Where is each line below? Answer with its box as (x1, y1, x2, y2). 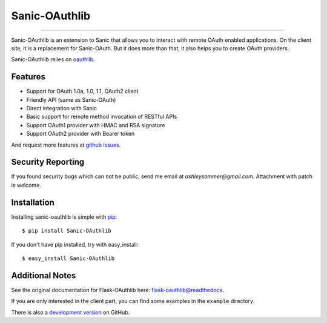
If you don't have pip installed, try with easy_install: (11, 241, 139, 248)
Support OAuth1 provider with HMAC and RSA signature (26, 121, 165, 128)
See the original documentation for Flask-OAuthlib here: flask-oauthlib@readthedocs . (11, 286, 224, 293)
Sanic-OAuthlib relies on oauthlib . (11, 56, 95, 63)
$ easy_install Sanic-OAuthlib (22, 255, 115, 262)
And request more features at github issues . (11, 141, 121, 148)
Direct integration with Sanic (26, 105, 97, 112)
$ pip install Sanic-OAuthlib (22, 227, 112, 235)
